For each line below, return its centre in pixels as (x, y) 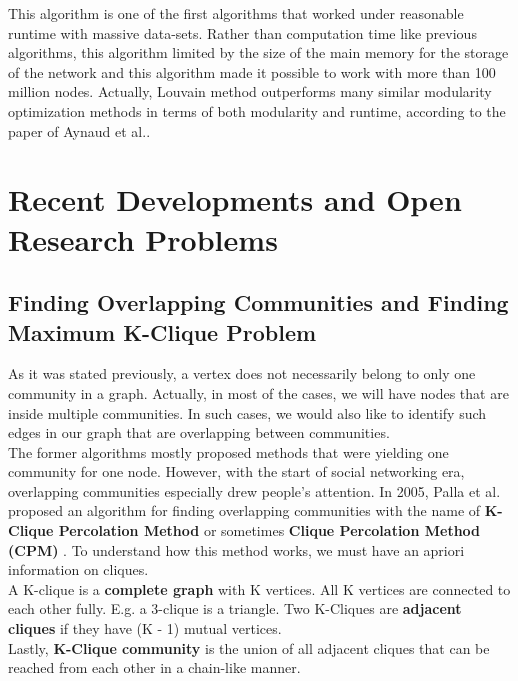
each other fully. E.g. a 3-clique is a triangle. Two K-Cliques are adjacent (235, 608)
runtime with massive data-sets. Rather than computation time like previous (242, 32)
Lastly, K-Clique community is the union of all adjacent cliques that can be (249, 647)
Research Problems (143, 238)
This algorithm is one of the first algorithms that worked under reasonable (236, 13)
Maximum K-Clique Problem (162, 331)
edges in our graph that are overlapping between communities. (199, 432)
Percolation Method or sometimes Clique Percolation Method (269, 530)
